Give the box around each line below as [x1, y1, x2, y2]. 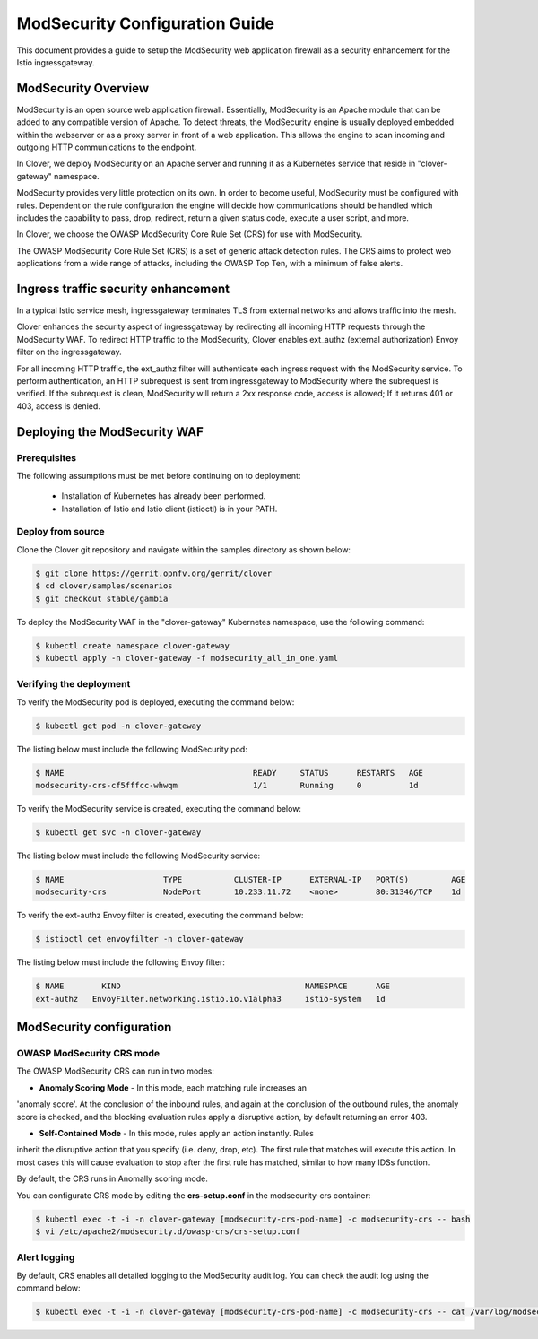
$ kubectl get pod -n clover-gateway [35, 720, 202, 731]
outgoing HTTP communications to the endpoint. [16, 142, 197, 152]
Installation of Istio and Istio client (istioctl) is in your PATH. [61, 503, 278, 514]
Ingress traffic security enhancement [16, 281, 230, 296]
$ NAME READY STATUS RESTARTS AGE [35, 768, 423, 778]
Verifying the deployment [16, 678, 131, 691]
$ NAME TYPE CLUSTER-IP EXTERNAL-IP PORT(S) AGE [35, 874, 466, 884]
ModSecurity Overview [16, 81, 150, 96]
